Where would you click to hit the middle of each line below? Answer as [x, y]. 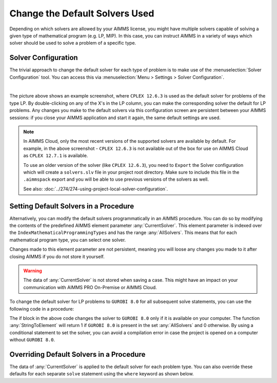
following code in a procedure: [42, 309]
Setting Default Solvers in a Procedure [72, 206]
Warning [33, 271]
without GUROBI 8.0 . [32, 340]
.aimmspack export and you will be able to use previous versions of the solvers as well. [116, 179]
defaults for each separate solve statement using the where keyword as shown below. [102, 374]
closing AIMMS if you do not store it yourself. [57, 256]
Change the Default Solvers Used [82, 13]
